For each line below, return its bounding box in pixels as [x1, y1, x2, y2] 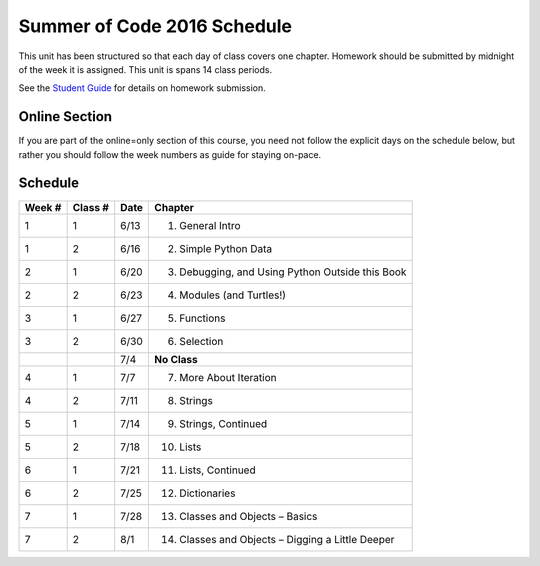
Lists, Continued [179, 463, 256, 477]
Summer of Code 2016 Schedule [18, 15, 293, 37]
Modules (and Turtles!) [179, 288, 287, 302]
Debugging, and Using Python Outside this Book [179, 265, 407, 279]
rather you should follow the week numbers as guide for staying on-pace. [18, 148, 322, 160]
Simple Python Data [179, 241, 273, 255]
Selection [179, 334, 224, 348]
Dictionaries [179, 486, 236, 500]
